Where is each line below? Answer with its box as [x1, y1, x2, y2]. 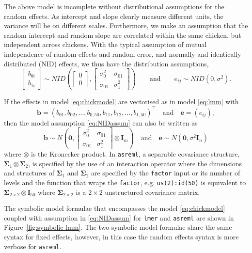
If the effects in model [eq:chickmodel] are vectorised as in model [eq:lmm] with [4, 96, 239, 106]
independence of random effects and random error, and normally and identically [4, 48, 241, 59]
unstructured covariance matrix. [105, 187, 200, 197]
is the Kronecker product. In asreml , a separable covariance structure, [31, 149, 240, 159]
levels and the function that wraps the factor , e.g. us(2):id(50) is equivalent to [4, 177, 246, 187]
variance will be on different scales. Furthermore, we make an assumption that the [4, 20, 248, 31]
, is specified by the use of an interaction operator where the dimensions [28, 158, 242, 168]
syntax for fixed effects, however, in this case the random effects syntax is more [4, 232, 239, 242]
